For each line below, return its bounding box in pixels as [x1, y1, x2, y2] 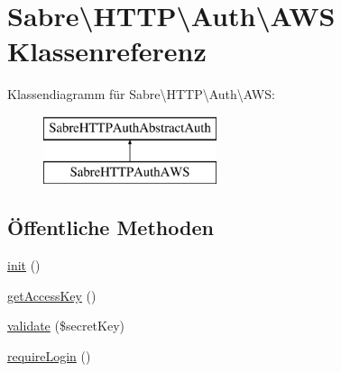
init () [7, 256, 41, 275]
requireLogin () [7, 347, 91, 366]
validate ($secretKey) [7, 316, 124, 335]
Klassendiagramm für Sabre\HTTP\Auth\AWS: [7, 85, 275, 104]
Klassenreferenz [7, 32, 207, 69]
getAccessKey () [7, 286, 97, 304]
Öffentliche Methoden [7, 213, 214, 241]
